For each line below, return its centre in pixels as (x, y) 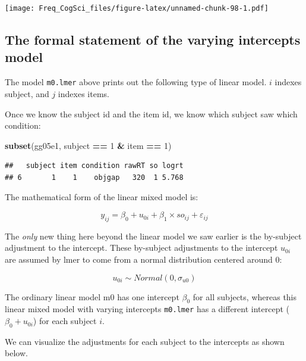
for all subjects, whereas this (245, 296)
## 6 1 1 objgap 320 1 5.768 (94, 177)
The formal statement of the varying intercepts (153, 40)
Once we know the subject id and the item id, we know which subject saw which (151, 113)
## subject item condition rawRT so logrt (94, 166)
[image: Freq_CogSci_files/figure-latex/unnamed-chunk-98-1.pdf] (137, 8)
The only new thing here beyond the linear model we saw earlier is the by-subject (153, 236)
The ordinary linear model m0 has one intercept (92, 296)
